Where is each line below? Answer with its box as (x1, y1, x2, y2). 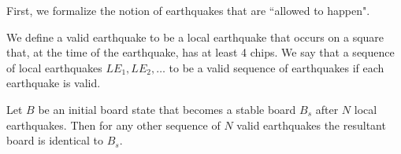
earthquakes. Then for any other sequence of (6, 116, 221, 133)
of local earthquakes (6, 59, 102, 75)
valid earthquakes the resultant (236, 116, 386, 133)
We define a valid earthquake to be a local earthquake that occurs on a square (6, 28, 384, 45)
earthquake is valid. (6, 75, 101, 91)
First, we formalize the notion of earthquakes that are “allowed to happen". (6, 2, 370, 18)
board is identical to (6, 132, 104, 148)
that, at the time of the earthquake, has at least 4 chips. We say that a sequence (6, 44, 395, 60)
